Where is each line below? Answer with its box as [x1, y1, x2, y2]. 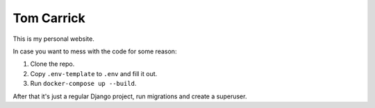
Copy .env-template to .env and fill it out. [30, 69, 158, 78]
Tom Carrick [12, 10, 86, 26]
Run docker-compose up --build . [30, 80, 137, 88]
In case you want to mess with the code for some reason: [12, 47, 177, 55]
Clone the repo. [30, 60, 75, 69]
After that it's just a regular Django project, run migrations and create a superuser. [12, 92, 247, 100]
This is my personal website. [12, 35, 95, 43]
